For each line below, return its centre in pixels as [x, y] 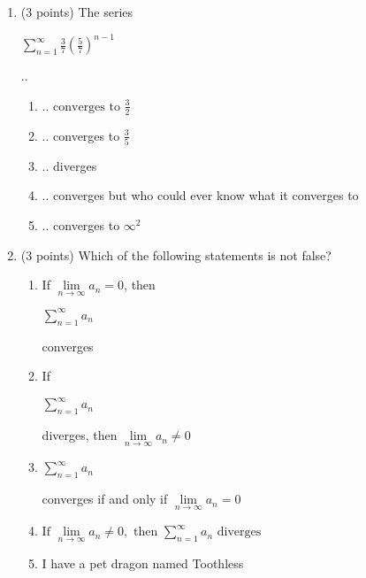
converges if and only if [105, 499]
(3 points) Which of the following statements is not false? [176, 254]
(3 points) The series [77, 12]
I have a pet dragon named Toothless [143, 563]
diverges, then [80, 435]
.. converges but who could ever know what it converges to [200, 195]
